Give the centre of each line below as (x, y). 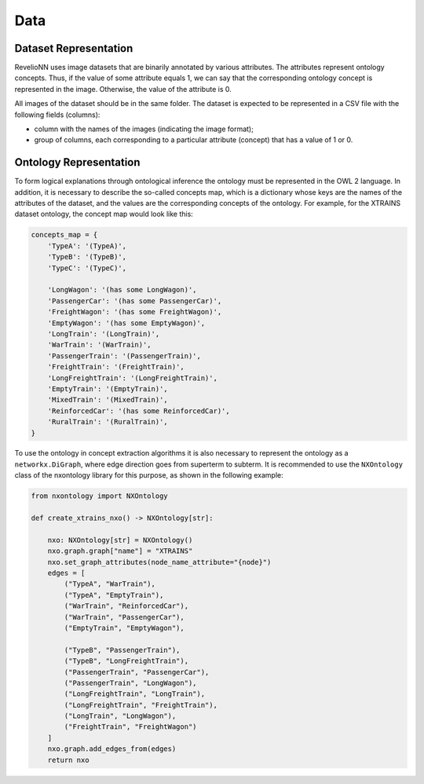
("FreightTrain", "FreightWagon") (130, 727)
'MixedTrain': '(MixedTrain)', (108, 400)
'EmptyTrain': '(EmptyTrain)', (108, 388)
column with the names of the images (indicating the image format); (144, 129)
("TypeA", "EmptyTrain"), (114, 595)
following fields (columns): (57, 115)
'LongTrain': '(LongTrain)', (104, 333)
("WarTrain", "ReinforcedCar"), (126, 606)
